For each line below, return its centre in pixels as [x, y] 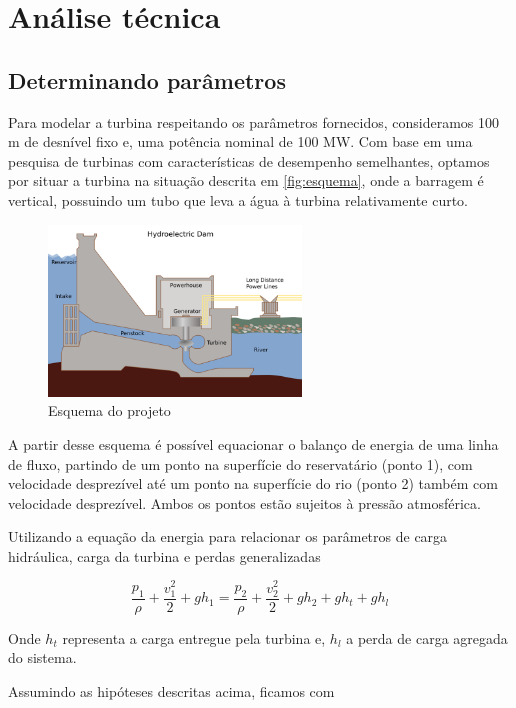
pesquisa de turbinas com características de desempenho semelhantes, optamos [249, 160]
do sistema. [42, 657]
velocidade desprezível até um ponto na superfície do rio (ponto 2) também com [253, 483]
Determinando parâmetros [147, 79]
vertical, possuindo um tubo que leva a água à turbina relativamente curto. [238, 199]
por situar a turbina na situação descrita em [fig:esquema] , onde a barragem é [246, 180]
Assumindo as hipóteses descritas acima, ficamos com [171, 690]
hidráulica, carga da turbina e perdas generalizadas [164, 555]
